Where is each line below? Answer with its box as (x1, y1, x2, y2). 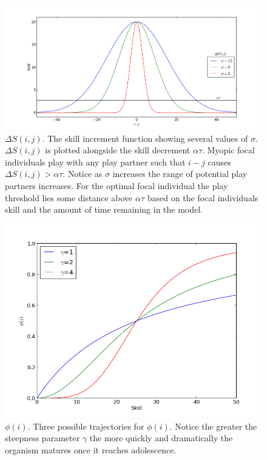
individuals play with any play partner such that (5, 155, 186, 168)
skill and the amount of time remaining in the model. (5, 203, 203, 216)
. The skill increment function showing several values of (42, 132, 248, 144)
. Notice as (63, 167, 103, 180)
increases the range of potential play (112, 167, 248, 180)
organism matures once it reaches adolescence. (5, 444, 177, 456)
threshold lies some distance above (5, 191, 133, 204)
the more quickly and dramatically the (89, 432, 233, 444)
